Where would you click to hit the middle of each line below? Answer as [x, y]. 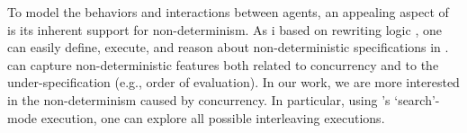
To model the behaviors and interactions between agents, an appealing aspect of [228, 12]
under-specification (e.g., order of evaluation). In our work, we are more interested [233, 82]
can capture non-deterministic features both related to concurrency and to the [223, 64]
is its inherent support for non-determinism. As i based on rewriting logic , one [225, 29]
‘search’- [417, 99]
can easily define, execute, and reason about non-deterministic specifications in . [228, 47]
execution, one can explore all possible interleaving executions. [213, 117]
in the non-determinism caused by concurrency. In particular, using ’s [199, 99]
